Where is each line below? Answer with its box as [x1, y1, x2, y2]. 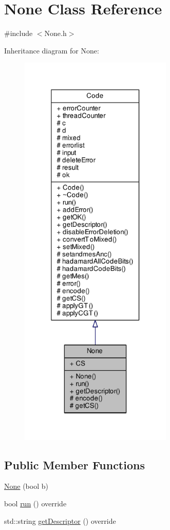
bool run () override [4, 498, 67, 509]
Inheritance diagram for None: [4, 45, 99, 56]
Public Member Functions [4, 456, 145, 472]
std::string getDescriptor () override [4, 515, 116, 526]
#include [4, 28, 33, 39]
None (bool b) [4, 481, 48, 491]
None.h [44, 28, 67, 39]
